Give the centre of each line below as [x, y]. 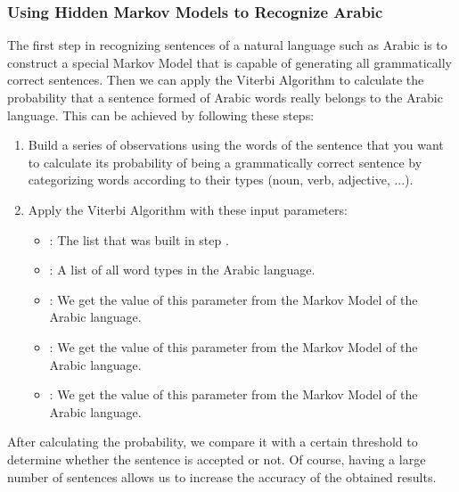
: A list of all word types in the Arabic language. [182, 270]
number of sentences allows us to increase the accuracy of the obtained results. [222, 476]
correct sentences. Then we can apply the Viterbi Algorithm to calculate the [216, 80]
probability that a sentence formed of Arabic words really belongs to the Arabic [225, 97]
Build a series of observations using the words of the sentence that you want [236, 145]
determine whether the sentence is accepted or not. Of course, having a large [217, 459]
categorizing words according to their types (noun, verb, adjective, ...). [221, 180]
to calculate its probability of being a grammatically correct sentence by [225, 162]
